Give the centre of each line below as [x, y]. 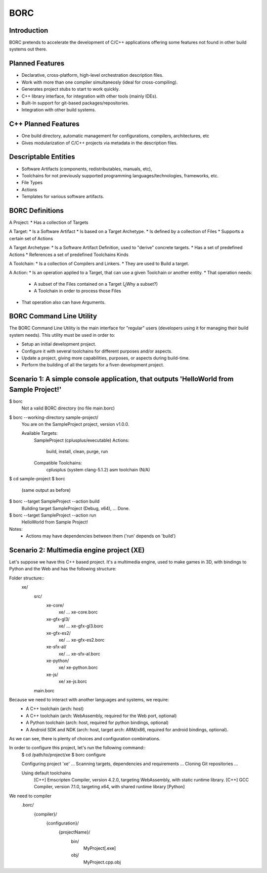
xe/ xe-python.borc [78, 668]
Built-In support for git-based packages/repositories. [75, 103]
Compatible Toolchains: [58, 462]
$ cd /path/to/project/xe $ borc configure [64, 755]
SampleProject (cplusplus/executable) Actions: [82, 440]
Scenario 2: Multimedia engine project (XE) [77, 550]
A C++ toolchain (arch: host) [55, 709]
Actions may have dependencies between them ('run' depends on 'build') [101, 536]
